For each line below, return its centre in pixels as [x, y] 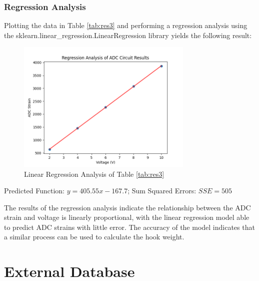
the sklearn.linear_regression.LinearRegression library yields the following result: [128, 35]
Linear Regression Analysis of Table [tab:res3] [94, 174]
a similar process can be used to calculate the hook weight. [94, 237]
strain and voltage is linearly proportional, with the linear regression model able [127, 217]
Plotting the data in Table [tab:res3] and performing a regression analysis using [126, 25]
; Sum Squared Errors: [162, 191]
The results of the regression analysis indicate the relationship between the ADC [127, 207]
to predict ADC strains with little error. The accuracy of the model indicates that [129, 227]
